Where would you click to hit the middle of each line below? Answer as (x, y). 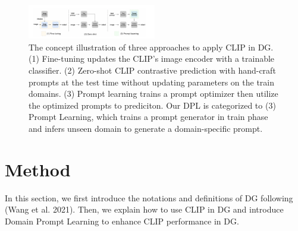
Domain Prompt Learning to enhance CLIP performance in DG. (122, 221)
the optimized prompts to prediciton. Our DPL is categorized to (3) (152, 105)
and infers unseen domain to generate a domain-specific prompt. (146, 128)
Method (38, 169)
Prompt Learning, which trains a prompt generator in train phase (148, 117)
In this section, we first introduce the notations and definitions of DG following (149, 197)
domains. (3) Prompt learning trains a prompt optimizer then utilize (153, 94)
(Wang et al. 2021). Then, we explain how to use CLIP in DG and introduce (144, 209)
